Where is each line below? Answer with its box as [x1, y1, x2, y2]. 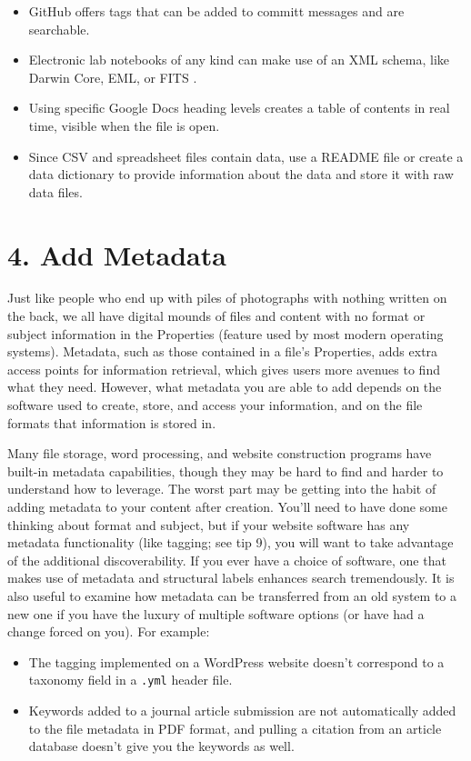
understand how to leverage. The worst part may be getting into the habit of [7, 479, 436, 498]
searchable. [28, 19, 90, 38]
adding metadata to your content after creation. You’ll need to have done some [7, 497, 447, 516]
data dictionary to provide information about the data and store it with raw [28, 165, 454, 184]
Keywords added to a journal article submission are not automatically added [28, 701, 456, 719]
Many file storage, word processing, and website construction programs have [7, 444, 432, 463]
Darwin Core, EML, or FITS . [28, 67, 197, 86]
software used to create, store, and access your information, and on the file [7, 396, 423, 415]
